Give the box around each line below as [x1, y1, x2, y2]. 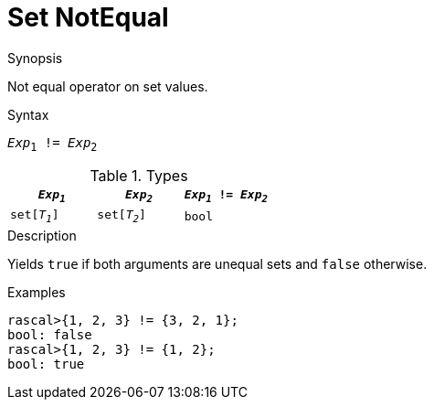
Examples [7, 284, 66, 300]
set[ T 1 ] [10, 208, 59, 225]
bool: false [7, 327, 92, 342]
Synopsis [7, 49, 63, 66]
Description [7, 227, 77, 243]
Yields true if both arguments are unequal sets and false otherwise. [7, 255, 428, 272]
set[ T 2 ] [97, 208, 146, 225]
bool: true [7, 356, 85, 371]
